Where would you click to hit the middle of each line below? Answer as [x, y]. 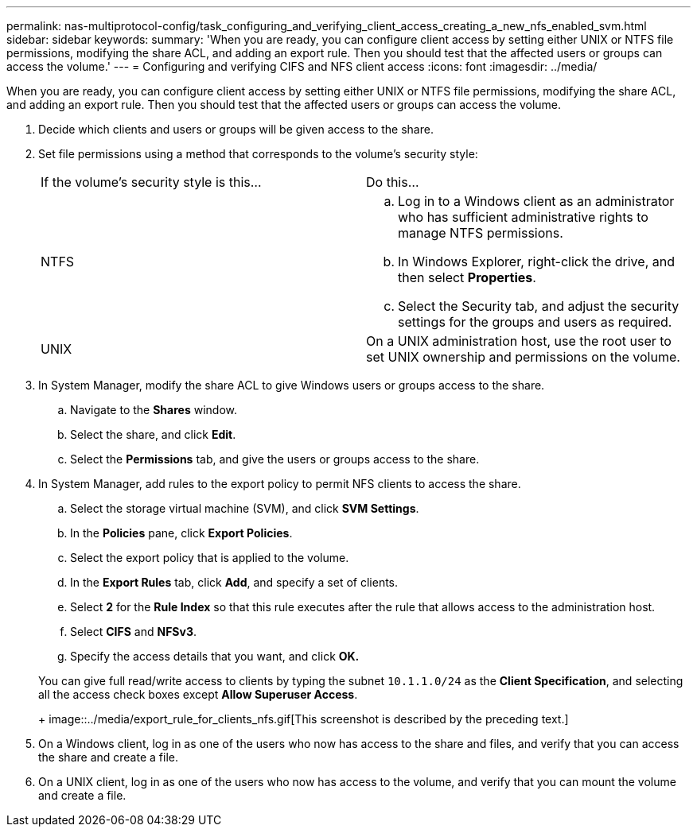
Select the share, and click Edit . [153, 434]
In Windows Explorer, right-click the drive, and [536, 262]
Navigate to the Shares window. [154, 410]
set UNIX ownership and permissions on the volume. [523, 357]
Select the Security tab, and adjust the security [539, 306]
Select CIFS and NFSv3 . [134, 632]
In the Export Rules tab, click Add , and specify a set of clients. [234, 582]
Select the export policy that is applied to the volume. [210, 558]
